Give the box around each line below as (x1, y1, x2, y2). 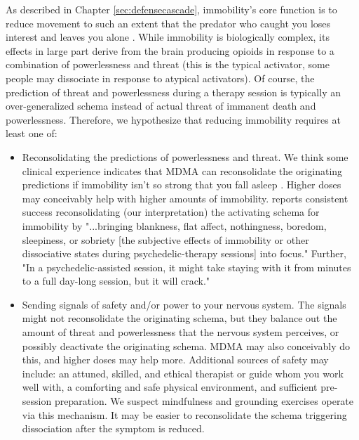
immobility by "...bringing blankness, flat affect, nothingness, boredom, (22, 218, 327, 233)
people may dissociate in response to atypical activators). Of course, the (6, 70, 315, 85)
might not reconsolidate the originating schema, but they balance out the (22, 311, 337, 325)
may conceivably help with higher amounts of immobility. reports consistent (22, 190, 348, 205)
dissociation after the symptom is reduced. (22, 421, 205, 436)
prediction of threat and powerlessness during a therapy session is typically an (6, 84, 341, 99)
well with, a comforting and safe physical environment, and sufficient (22, 380, 318, 394)
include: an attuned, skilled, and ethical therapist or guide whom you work (22, 365, 344, 380)
